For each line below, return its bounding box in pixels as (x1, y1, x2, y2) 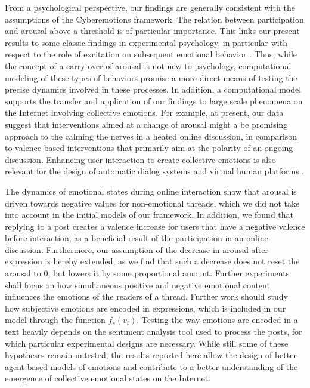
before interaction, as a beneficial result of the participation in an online (5, 232, 268, 244)
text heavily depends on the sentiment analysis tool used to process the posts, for (5, 325, 302, 338)
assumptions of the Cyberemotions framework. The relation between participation (5, 13, 304, 25)
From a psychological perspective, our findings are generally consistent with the (5, 1, 295, 13)
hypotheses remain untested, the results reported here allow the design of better (5, 349, 297, 361)
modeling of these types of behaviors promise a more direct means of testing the (5, 71, 297, 84)
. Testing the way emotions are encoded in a (137, 313, 298, 326)
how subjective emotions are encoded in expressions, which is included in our (5, 301, 286, 314)
